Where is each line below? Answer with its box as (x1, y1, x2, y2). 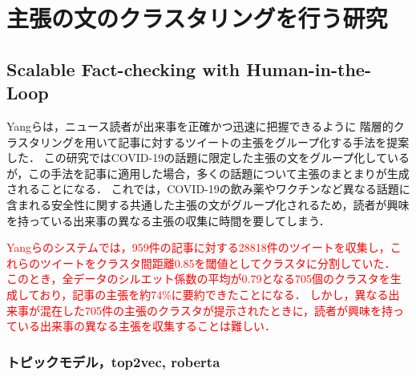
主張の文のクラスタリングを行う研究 (6, 2, 388, 34)
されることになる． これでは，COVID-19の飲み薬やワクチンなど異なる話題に (6, 180, 410, 197)
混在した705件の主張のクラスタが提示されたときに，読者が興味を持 (39, 301, 394, 318)
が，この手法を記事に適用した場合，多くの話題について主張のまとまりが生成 (6, 164, 410, 181)
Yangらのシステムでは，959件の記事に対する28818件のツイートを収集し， (6, 239, 390, 256)
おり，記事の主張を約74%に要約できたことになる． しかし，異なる (39, 285, 389, 302)
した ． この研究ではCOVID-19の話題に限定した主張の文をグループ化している (6, 149, 410, 166)
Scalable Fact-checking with (6, 56, 240, 81)
